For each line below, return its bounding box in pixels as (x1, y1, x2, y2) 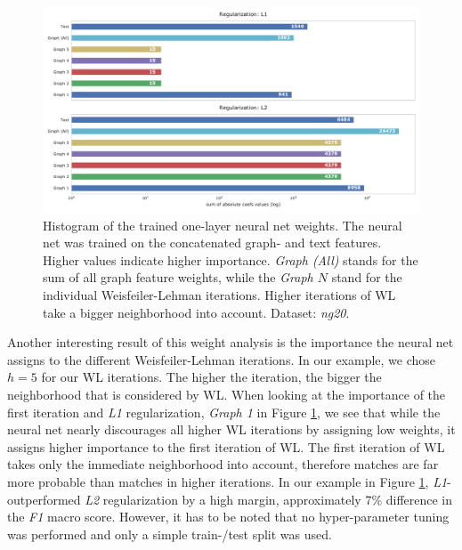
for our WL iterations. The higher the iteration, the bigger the (41, 368, 382, 386)
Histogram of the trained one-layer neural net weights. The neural (43, 215, 402, 234)
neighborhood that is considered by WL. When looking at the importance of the (7, 384, 446, 403)
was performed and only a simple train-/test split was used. (7, 524, 332, 543)
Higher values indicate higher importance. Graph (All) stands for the (43, 250, 418, 269)
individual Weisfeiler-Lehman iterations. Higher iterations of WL (43, 286, 396, 304)
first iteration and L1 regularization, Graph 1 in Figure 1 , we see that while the (7, 402, 441, 421)
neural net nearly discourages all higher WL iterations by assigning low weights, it (7, 420, 456, 439)
